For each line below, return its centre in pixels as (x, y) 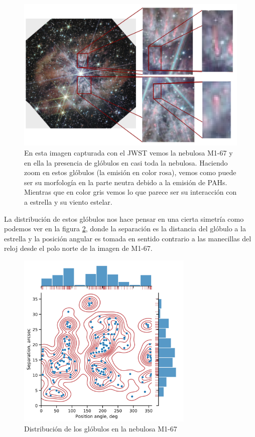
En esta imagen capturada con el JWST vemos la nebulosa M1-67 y (129, 152)
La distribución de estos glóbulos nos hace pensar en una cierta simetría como (124, 218)
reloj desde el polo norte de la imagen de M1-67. (78, 248)
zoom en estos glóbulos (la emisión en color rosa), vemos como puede (130, 172)
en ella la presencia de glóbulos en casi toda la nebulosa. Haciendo (126, 162)
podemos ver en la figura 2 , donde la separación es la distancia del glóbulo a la (125, 229)
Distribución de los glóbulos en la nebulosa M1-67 (101, 428)
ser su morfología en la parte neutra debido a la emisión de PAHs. (126, 182)
